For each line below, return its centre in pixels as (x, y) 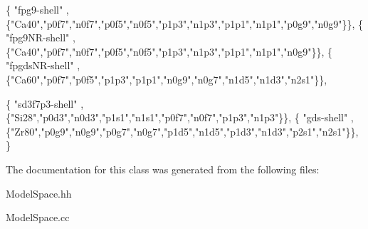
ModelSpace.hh (39, 193)
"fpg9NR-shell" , (41, 37)
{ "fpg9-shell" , (37, 9)
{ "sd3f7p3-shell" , (45, 103)
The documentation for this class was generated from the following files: (163, 169)
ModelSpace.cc (38, 217)
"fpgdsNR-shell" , (43, 65)
